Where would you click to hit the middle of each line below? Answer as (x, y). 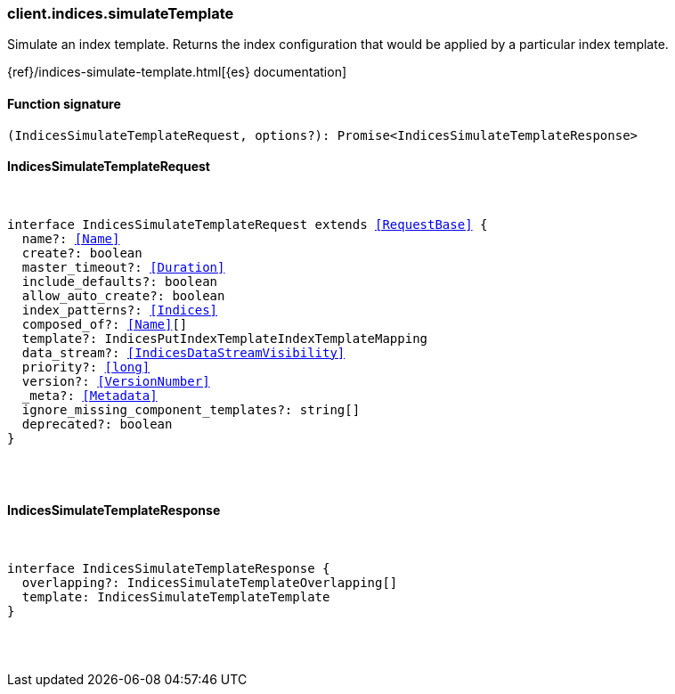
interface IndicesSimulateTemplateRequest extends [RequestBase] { (248, 224)
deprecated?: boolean (97, 424)
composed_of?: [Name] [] (105, 324)
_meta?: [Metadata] (89, 395)
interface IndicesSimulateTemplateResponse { (169, 569)
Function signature (64, 103)
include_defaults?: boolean (120, 281)
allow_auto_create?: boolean (123, 295)
